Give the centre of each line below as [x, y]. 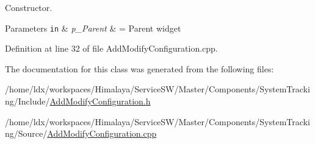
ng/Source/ [26, 133]
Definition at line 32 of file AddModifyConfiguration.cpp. [111, 48]
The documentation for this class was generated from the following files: [139, 68]
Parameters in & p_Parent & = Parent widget [93, 28]
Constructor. [29, 7]
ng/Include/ [27, 101]
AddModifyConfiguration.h [100, 101]
